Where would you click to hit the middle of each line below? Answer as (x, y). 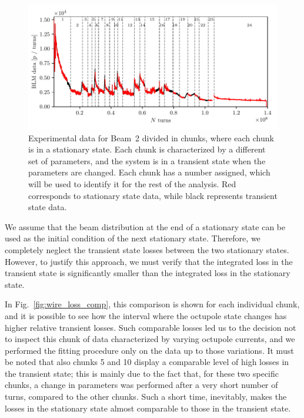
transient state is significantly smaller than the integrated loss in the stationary (148, 273)
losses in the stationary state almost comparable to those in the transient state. (148, 408)
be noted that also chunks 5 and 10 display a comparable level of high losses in (147, 362)
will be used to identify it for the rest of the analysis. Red (132, 183)
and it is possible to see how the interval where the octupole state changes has (146, 315)
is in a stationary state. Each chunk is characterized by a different (147, 149)
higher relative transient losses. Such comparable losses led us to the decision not (151, 327)
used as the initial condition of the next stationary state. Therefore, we (133, 238)
